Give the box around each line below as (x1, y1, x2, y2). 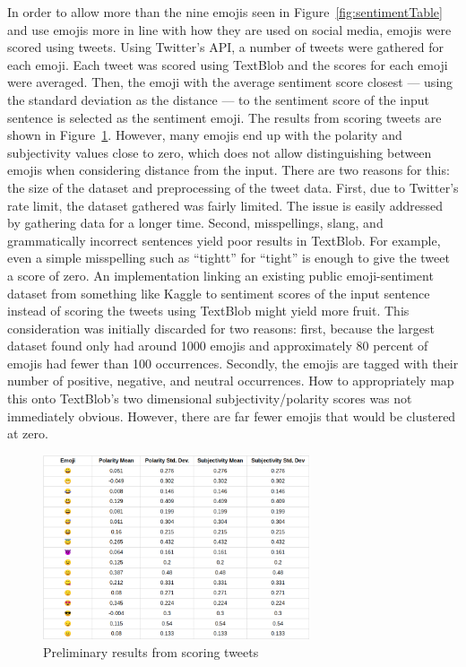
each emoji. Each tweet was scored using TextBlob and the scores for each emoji (7, 55, 448, 74)
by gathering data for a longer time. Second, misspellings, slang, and (7, 213, 384, 232)
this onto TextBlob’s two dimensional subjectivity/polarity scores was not (7, 389, 412, 408)
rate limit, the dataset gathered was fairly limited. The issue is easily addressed (7, 195, 444, 214)
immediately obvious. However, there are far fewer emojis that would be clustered (7, 406, 456, 425)
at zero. (7, 424, 48, 443)
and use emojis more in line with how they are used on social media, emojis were (7, 20, 452, 39)
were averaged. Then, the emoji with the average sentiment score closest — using (7, 73, 453, 91)
